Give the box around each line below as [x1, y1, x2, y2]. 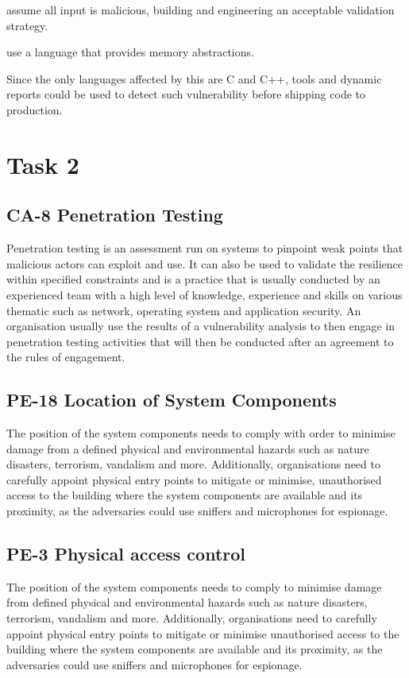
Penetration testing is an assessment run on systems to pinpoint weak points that [6, 240, 403, 256]
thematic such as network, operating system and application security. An [6, 302, 361, 318]
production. [6, 101, 63, 117]
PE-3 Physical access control [6, 541, 246, 566]
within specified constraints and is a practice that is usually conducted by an [6, 271, 380, 287]
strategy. [6, 17, 48, 33]
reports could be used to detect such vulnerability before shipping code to [6, 86, 365, 102]
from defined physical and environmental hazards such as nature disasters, [6, 594, 368, 611]
